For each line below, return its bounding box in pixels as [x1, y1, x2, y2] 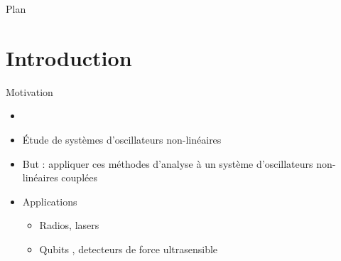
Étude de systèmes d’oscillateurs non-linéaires [22, 132, 222, 147]
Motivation [6, 84, 53, 99]
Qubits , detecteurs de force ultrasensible [39, 241, 218, 256]
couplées [61, 170, 97, 185]
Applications [22, 193, 77, 208]
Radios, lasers [39, 218, 99, 233]
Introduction [6, 43, 132, 72]
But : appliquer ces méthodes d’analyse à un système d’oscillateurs [22, 156, 313, 171]
